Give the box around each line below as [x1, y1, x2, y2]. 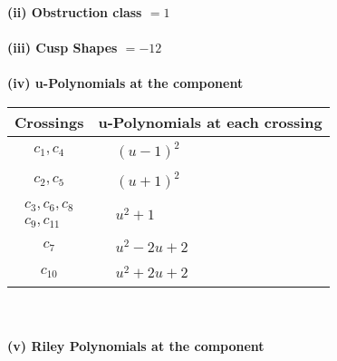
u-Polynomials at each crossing [98, 111, 323, 132]
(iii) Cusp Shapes [7, 38, 118, 57]
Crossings [14, 111, 84, 132]
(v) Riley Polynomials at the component [7, 337, 265, 355]
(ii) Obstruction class [7, 3, 142, 21]
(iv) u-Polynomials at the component [7, 73, 244, 93]
